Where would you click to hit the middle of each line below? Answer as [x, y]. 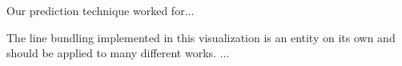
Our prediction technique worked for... [100, 10]
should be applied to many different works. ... [118, 53]
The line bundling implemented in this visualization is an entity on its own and [201, 37]
